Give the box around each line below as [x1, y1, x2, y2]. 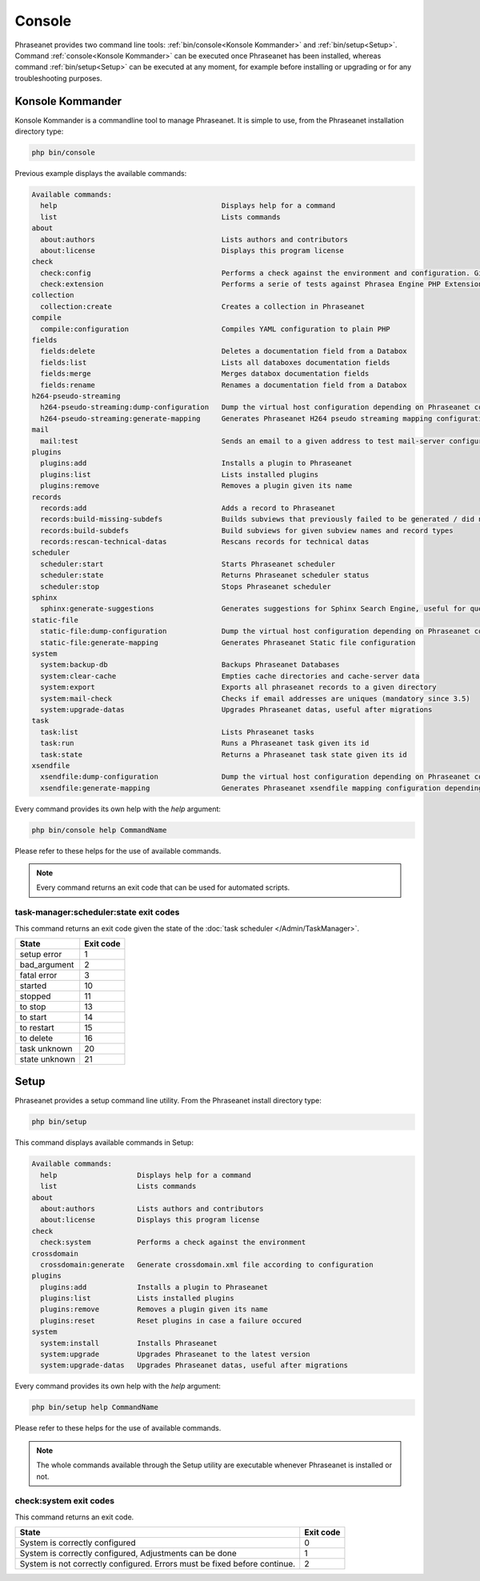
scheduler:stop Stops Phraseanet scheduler [40, 582, 332, 591]
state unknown [19, 1053, 76, 1064]
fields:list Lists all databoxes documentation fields [40, 358, 391, 367]
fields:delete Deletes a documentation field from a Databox [40, 346, 407, 356]
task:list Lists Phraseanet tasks [40, 727, 315, 736]
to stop [19, 1001, 46, 1012]
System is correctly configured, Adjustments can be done [19, 1548, 238, 1559]
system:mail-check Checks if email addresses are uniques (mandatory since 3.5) [40, 694, 471, 703]
